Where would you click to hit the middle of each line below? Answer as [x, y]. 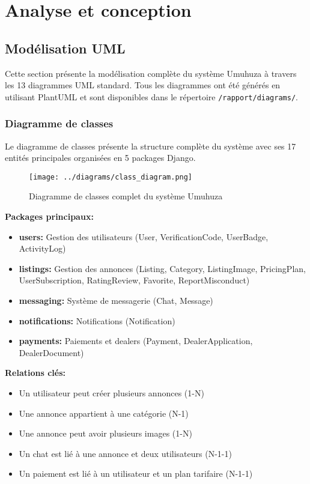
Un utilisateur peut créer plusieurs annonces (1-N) [111, 393]
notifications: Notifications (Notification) [97, 320]
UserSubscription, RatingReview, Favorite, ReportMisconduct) [134, 280]
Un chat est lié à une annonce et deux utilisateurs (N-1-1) [125, 453]
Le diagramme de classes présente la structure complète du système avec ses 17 [150, 146]
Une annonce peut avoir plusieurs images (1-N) [105, 433]
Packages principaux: [49, 216]
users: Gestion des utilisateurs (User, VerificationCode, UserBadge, [144, 236]
